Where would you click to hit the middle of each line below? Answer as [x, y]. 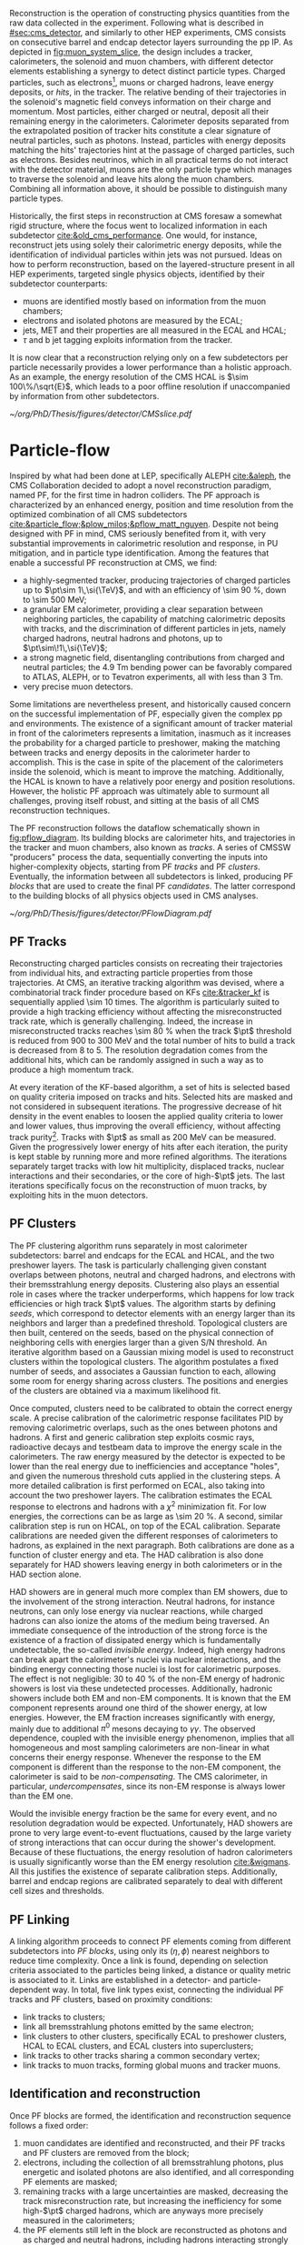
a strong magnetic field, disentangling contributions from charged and [154, 657]
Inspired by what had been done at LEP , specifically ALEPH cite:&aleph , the [150, 476]
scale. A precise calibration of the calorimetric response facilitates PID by [147, 1418]
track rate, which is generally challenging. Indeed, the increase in [131, 1021]
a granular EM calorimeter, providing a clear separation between [142, 609]
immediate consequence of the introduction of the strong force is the [138, 1630]
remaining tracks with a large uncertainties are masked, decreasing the [155, 2191]
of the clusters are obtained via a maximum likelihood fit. [115, 1390]
